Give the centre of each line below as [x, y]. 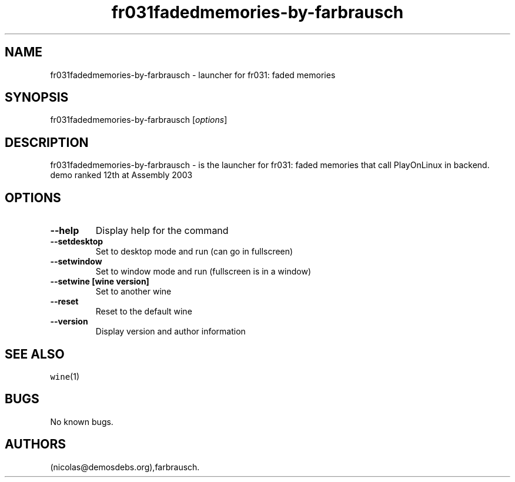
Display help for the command [162, 231]
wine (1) [65, 376]
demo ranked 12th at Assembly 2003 [121, 175]
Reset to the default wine [144, 312]
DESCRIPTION [47, 142]
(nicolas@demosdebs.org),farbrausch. [125, 467]
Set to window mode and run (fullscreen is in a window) [203, 272]
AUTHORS [36, 444]
